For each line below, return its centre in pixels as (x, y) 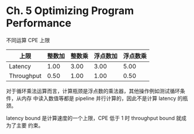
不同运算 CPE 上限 (28, 40)
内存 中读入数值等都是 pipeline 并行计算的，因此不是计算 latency (99, 98)
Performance (39, 23)
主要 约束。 (30, 125)
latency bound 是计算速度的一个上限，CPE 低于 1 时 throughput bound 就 (94, 118)
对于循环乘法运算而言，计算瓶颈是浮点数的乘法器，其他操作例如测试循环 (93, 91)
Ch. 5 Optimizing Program (70, 11)
